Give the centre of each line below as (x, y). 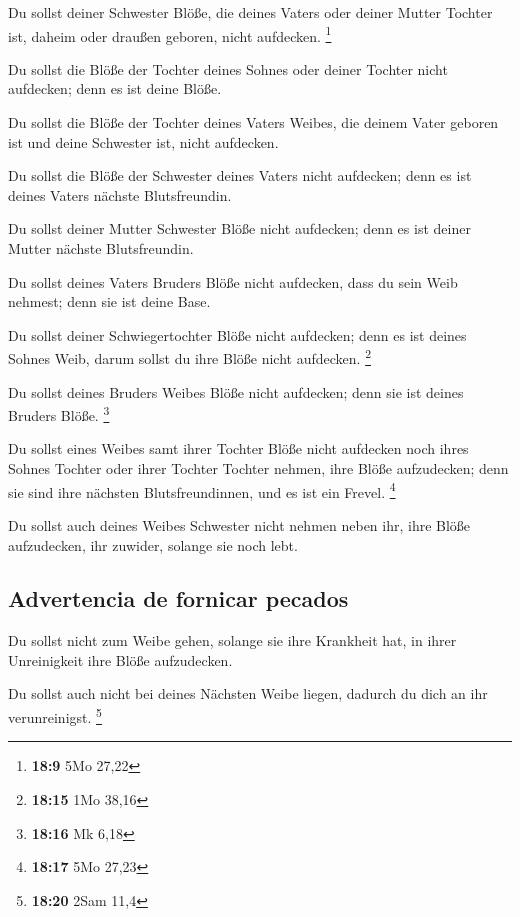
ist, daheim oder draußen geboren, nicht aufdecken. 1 (170, 34)
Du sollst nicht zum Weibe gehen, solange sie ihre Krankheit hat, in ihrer (232, 640)
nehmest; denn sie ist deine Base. (109, 301)
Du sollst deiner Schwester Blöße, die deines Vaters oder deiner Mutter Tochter (250, 12)
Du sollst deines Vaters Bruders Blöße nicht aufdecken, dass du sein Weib (233, 281)
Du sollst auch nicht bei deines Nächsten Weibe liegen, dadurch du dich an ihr (248, 693)
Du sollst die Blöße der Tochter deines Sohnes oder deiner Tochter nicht (228, 68)
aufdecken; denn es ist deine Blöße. (115, 88)
